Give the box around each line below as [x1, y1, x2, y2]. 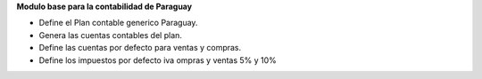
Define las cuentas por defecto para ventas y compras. [38, 43, 242, 53]
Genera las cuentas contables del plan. [38, 29, 183, 40]
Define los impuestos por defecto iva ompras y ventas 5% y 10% [38, 54, 277, 66]
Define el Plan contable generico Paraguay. [38, 18, 198, 28]
